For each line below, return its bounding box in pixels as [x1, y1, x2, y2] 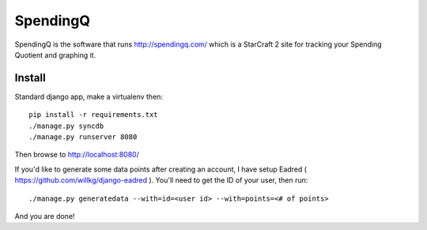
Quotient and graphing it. [14, 50, 96, 59]
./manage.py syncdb [28, 121, 104, 130]
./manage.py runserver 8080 [28, 133, 138, 141]
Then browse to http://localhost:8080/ [14, 150, 140, 160]
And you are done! [14, 211, 75, 221]
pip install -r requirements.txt [28, 111, 158, 119]
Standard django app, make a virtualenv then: [14, 92, 164, 101]
